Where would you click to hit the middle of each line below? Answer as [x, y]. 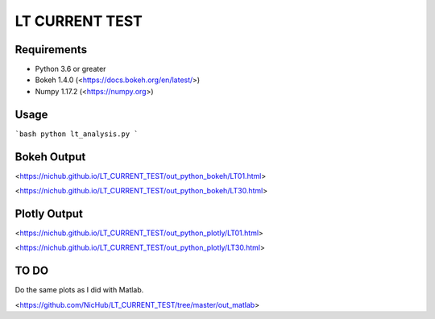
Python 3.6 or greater [70, 69]
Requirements [51, 50]
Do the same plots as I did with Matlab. [79, 290]
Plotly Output [49, 213]
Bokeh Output [50, 157]
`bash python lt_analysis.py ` [77, 134]
